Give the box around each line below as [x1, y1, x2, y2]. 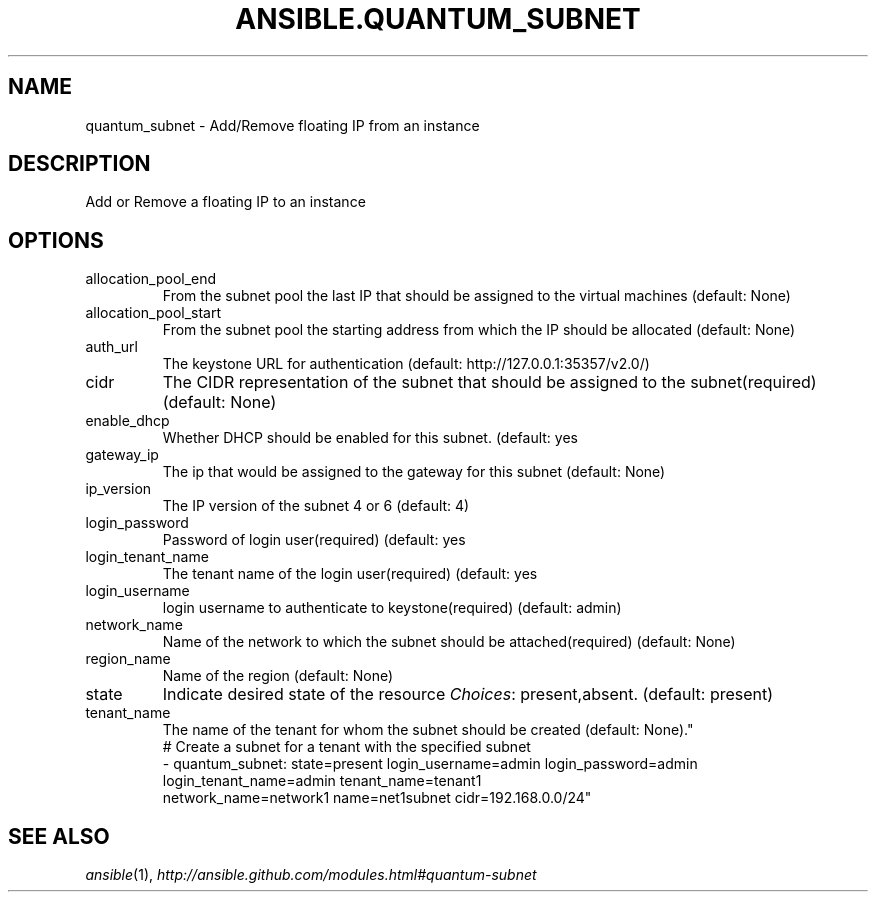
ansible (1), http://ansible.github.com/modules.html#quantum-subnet [85, 866, 537, 884]
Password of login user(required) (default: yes [162, 531, 466, 549]
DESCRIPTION [8, 151, 151, 177]
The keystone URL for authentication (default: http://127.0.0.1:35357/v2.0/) [162, 355, 650, 373]
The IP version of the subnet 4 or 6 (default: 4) [162, 497, 470, 515]
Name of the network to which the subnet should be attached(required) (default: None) [162, 633, 736, 651]
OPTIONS [8, 227, 104, 253]
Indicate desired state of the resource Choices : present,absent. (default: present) [162, 684, 774, 705]
